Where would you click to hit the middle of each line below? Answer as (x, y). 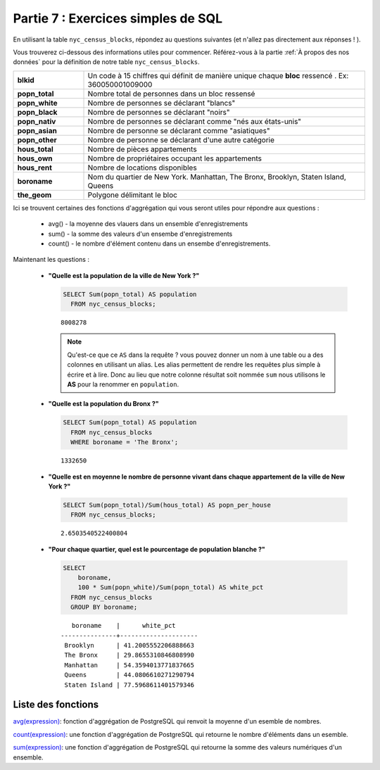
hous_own (35, 158)
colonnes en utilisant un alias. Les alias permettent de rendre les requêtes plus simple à (194, 365)
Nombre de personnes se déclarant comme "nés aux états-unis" (195, 121)
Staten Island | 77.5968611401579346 (129, 685)
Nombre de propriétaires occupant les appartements (175, 158)
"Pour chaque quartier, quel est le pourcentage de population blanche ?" (157, 549)
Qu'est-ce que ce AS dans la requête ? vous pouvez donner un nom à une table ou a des (195, 355)
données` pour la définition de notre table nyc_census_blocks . (106, 62)
